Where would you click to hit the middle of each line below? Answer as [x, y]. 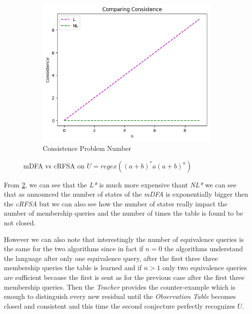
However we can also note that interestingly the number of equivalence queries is [124, 239]
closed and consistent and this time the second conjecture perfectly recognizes [120, 305]
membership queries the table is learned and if [73, 268]
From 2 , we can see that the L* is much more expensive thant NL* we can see [120, 184]
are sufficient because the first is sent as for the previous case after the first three [124, 277]
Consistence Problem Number [87, 148]
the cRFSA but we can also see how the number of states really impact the [116, 203]
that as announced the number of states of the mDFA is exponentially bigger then [126, 194]
